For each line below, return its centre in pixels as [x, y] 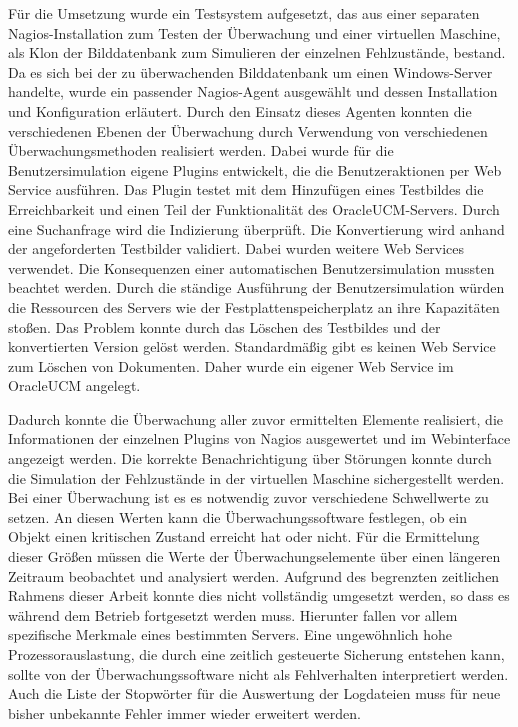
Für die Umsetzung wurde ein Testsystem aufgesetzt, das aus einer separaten [244, 13]
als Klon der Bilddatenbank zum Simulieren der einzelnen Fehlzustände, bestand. [257, 52]
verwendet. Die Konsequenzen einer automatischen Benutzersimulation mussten [251, 267]
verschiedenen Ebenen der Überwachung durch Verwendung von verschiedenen [248, 130]
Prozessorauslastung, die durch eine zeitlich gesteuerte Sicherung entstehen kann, [256, 654]
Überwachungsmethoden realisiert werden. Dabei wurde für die [201, 150]
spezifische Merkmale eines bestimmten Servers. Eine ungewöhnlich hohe [230, 634]
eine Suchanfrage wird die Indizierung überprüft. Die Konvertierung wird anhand [256, 228]
